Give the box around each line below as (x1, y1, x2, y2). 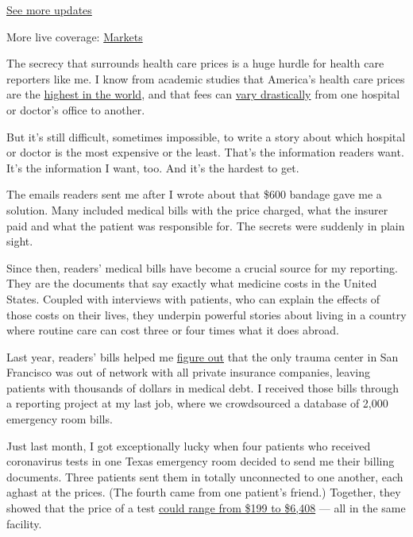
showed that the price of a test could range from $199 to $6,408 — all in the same (6, 500, 406, 516)
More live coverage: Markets (6, 28, 143, 44)
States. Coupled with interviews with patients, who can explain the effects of (6, 290, 380, 307)
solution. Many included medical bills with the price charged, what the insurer (6, 201, 388, 218)
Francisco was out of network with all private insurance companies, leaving (6, 364, 370, 381)
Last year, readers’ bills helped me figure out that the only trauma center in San (6, 348, 399, 365)
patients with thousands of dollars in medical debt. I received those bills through (6, 379, 399, 396)
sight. (6, 233, 33, 249)
